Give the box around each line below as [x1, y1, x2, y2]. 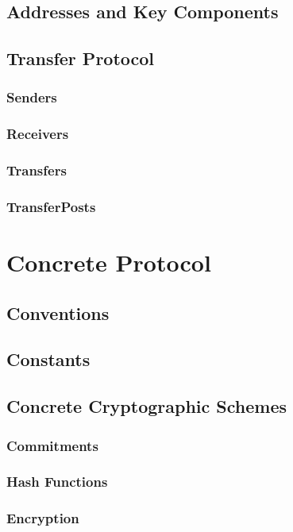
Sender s [6, 87, 57, 107]
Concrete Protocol [6, 246, 211, 279]
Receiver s [6, 124, 69, 144]
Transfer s [6, 160, 67, 180]
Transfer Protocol [6, 46, 155, 71]
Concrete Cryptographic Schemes [6, 394, 287, 418]
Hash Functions [6, 472, 108, 492]
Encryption [6, 508, 79, 528]
